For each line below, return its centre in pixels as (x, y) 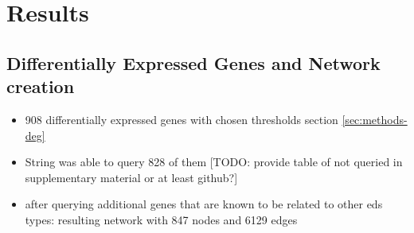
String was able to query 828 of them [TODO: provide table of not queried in (214, 162)
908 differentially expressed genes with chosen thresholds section (182, 119)
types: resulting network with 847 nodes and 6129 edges (161, 219)
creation (41, 86)
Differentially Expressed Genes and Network (193, 62)
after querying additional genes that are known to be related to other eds (204, 204)
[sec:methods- (375, 119)
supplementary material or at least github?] (131, 177)
